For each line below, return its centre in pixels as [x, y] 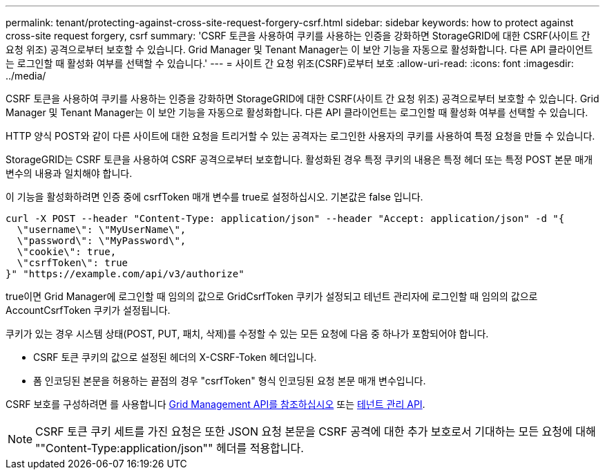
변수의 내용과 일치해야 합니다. [69, 173]
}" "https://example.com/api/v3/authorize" [125, 274]
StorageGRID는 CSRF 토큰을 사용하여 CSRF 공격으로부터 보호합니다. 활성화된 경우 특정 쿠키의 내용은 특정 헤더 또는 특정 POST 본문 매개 [299, 159]
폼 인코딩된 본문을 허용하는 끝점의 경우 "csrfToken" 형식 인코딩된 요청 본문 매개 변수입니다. [230, 381]
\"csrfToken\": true [73, 263]
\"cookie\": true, [67, 252]
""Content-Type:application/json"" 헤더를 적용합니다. [170, 448]
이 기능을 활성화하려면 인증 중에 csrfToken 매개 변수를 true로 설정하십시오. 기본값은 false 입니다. [214, 197]
